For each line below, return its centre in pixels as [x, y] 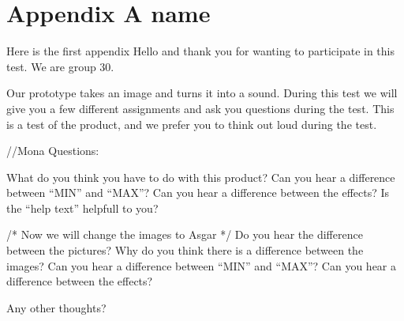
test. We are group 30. [60, 66]
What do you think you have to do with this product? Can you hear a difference [201, 177]
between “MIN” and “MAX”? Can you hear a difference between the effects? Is [198, 193]
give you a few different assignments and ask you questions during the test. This [200, 108]
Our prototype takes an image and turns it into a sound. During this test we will [202, 93]
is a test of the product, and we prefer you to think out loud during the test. [192, 124]
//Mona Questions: [53, 151]
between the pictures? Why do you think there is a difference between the [185, 250]
